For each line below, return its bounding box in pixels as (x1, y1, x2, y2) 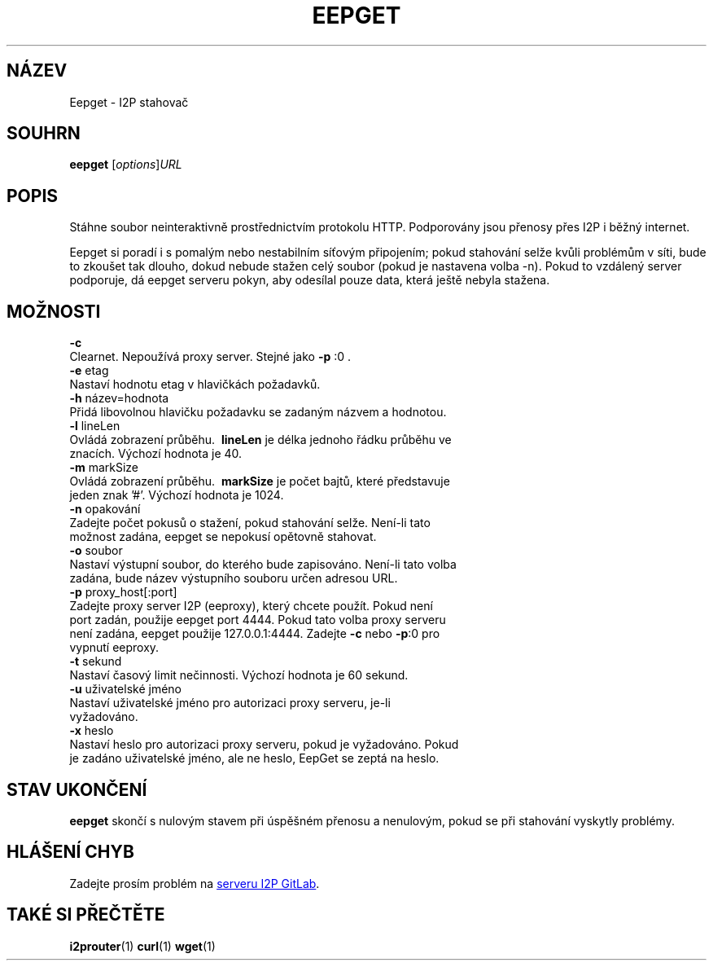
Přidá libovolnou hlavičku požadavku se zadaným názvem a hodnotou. (69, 405, 447, 420)
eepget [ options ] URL (69, 157, 182, 172)
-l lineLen (69, 419, 120, 433)
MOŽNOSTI (7, 301, 101, 322)
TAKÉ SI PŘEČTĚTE (7, 904, 165, 925)
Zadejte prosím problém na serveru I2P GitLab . (69, 876, 320, 890)
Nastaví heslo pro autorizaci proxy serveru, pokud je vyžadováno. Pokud (69, 737, 459, 752)
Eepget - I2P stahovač (69, 95, 189, 109)
